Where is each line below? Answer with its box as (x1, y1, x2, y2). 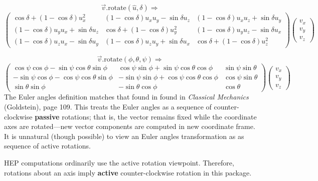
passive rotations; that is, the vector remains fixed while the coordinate (35, 111, 257, 121)
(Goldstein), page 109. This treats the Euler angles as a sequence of (4, 101, 212, 111)
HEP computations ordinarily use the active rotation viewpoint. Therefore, (4, 157, 234, 167)
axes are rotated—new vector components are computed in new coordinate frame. (4, 121, 255, 131)
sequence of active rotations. (4, 140, 91, 151)
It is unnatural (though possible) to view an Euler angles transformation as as (4, 130, 244, 141)
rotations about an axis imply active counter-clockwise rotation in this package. (4, 167, 252, 177)
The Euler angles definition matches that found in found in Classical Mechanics (4, 91, 249, 102)
